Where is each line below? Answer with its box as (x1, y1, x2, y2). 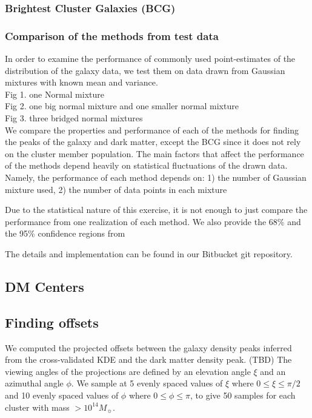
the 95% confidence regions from (5, 227, 125, 240)
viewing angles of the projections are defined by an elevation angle (5, 365, 251, 377)
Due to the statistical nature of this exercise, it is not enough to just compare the (5, 203, 308, 216)
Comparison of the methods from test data (5, 28, 219, 43)
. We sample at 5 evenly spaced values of (71, 377, 223, 389)
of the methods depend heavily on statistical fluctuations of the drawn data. (5, 159, 288, 172)
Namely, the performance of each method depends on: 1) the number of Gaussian (5, 171, 307, 183)
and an (260, 365, 286, 377)
